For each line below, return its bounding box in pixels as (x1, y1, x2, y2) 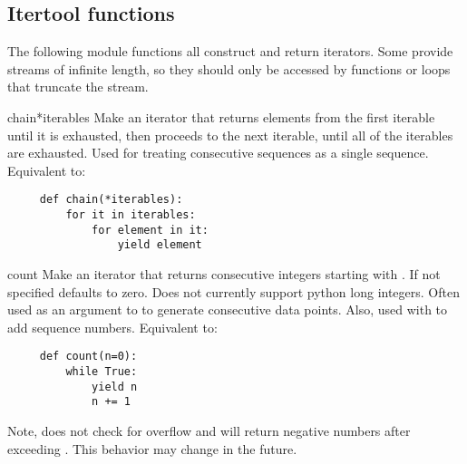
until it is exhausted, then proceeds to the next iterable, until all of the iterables (7, 125, 453, 144)
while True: (65, 365, 138, 379)
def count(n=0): (39, 350, 138, 363)
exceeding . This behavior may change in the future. (7, 439, 297, 458)
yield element (117, 238, 202, 252)
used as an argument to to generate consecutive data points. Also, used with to (7, 300, 448, 319)
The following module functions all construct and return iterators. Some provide (7, 42, 453, 61)
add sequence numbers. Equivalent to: (7, 317, 218, 336)
